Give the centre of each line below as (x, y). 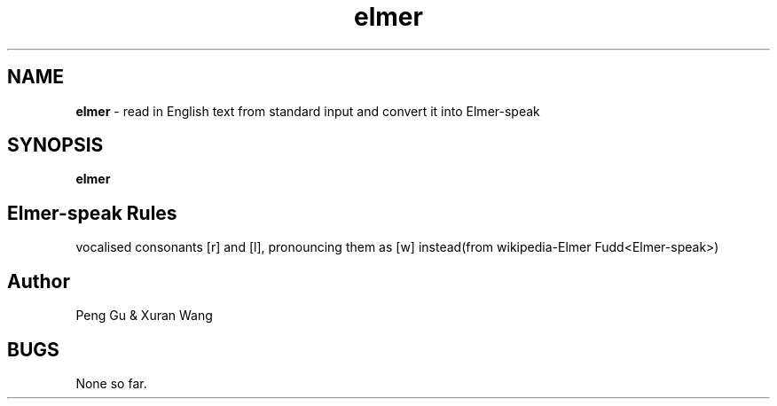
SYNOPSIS (55, 145)
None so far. (111, 383)
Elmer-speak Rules (92, 213)
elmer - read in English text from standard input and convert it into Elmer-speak (308, 111)
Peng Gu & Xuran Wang (144, 316)
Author (39, 281)
